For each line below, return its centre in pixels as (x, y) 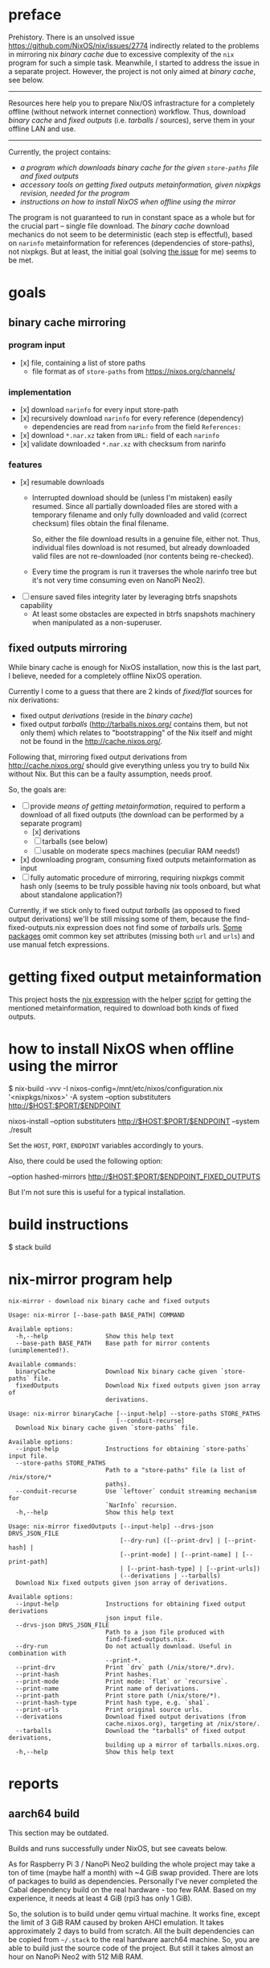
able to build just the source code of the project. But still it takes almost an (131, 1948)
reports (33, 1784)
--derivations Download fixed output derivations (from (131, 1717)
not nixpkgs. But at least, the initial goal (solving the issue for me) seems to (133, 251)
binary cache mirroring (67, 322)
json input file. (134, 1618)
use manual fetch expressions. (59, 945)
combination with (37, 1653)
